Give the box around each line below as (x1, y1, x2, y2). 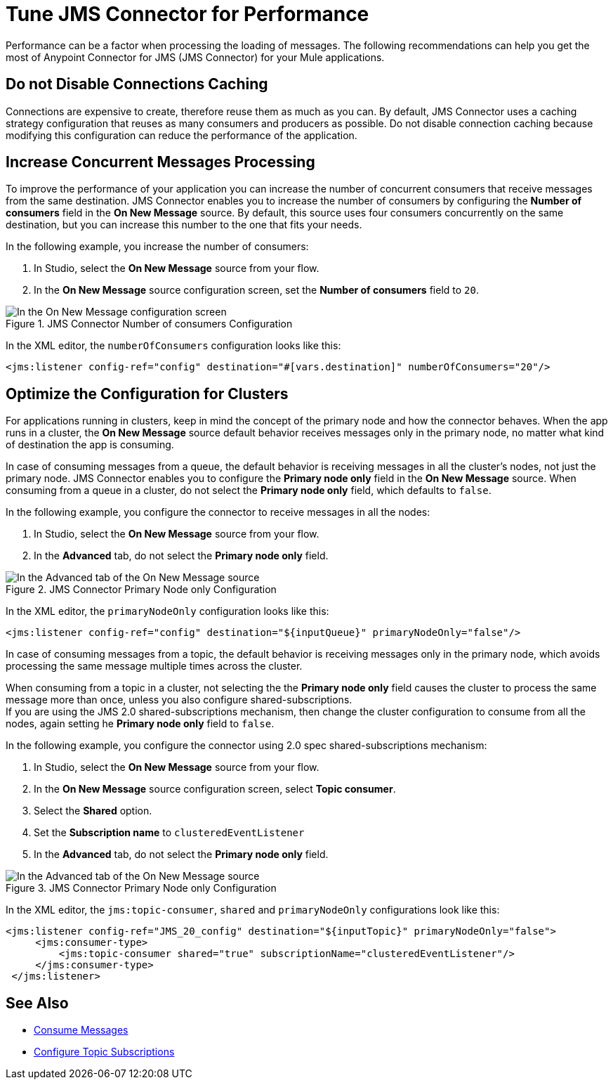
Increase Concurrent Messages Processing (6, 153, 315, 171)
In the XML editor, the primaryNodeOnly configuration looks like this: (6, 605, 329, 618)
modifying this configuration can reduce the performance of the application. (6, 129, 357, 141)
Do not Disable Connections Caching (6, 75, 268, 93)
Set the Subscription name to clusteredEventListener (34, 826, 305, 839)
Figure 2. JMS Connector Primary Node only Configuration (6, 583, 277, 596)
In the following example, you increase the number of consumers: (6, 240, 309, 253)
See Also (6, 994, 69, 1012)
